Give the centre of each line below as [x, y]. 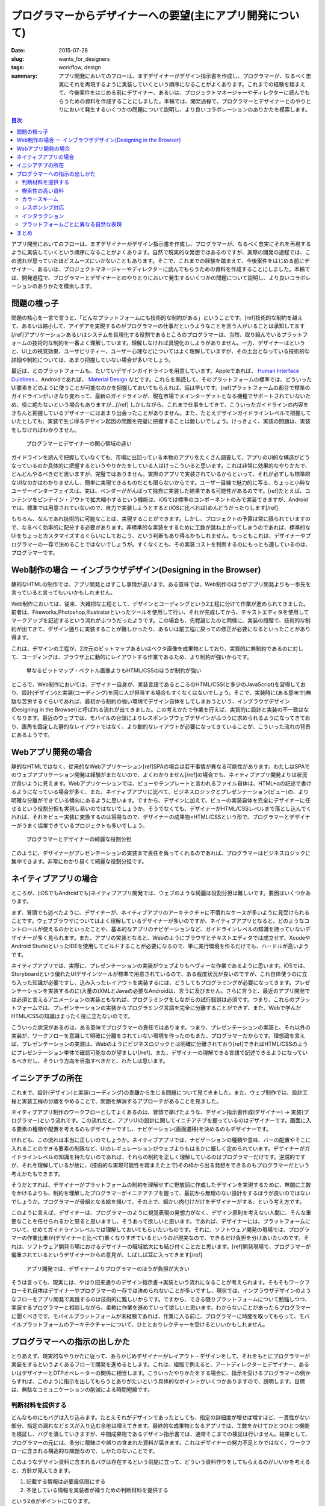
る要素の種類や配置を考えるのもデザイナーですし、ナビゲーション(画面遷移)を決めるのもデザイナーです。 [141, 1129]
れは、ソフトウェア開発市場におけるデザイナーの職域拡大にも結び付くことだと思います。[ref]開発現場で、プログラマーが [161, 1246]
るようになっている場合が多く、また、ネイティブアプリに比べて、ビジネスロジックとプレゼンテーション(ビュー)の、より [160, 792]
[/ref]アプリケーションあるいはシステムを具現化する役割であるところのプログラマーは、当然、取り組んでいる [147, 334]
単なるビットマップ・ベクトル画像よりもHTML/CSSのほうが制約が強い [114, 670]
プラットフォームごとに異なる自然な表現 [72, 224]
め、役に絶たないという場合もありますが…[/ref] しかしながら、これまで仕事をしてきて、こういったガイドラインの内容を [160, 404]
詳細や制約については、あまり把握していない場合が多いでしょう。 [92, 360]
